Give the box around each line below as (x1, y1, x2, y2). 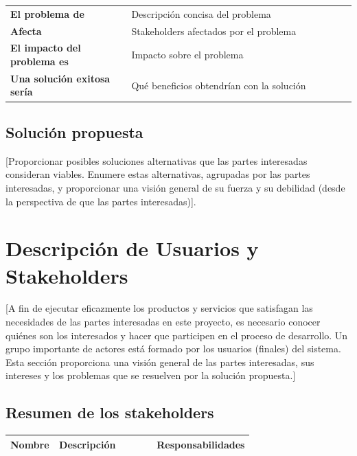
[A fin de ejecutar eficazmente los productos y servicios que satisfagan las (5, 301, 313, 315)
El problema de (10, 6, 84, 21)
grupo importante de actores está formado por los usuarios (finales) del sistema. (5, 341, 341, 356)
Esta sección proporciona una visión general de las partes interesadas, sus (5, 354, 314, 369)
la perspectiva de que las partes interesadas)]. (5, 194, 196, 208)
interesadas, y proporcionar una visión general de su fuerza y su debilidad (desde (5, 180, 345, 194)
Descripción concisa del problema (131, 6, 271, 21)
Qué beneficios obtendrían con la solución (131, 78, 306, 92)
